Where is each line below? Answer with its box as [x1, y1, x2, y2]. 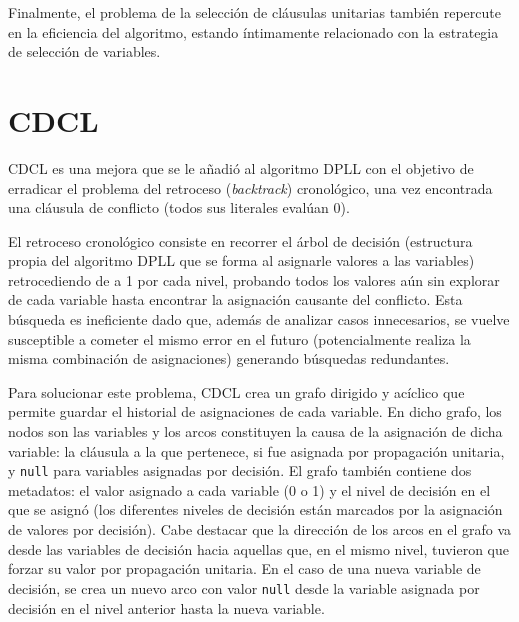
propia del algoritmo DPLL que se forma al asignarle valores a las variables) [8, 250, 475, 271]
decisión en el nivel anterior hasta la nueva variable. [8, 597, 325, 618]
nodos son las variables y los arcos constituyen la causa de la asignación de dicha [8, 421, 503, 442]
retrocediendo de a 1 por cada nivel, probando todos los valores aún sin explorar [8, 269, 500, 290]
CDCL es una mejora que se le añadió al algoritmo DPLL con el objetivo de [8, 157, 474, 178]
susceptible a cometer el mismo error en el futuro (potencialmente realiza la [8, 328, 471, 349]
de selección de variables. [8, 41, 161, 62]
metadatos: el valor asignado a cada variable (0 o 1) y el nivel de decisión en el [8, 479, 491, 500]
